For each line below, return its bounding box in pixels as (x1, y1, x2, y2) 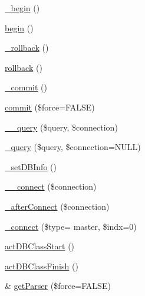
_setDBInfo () (5, 160, 57, 173)
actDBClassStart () (5, 240, 75, 252)
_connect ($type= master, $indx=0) (5, 220, 137, 232)
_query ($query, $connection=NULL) (5, 141, 141, 153)
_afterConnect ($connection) (5, 200, 110, 212)
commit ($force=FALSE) (5, 100, 95, 113)
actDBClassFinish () (5, 259, 78, 272)
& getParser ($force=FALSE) (5, 279, 111, 292)
